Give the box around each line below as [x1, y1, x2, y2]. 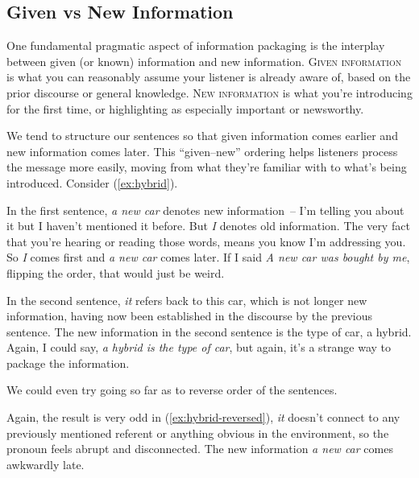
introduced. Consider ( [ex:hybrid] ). [6, 174, 178, 191]
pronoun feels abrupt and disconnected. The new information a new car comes [6, 440, 393, 457]
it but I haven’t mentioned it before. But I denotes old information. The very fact [6, 217, 410, 234]
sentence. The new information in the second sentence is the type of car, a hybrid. [6, 323, 412, 340]
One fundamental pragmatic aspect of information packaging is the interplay [6, 37, 385, 54]
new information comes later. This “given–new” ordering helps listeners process [6, 142, 398, 159]
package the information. [6, 354, 130, 371]
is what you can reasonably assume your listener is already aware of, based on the [6, 68, 411, 85]
